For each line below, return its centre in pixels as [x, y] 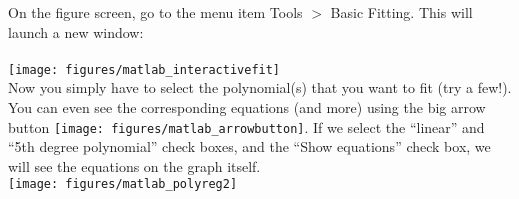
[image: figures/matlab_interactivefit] [144, 69]
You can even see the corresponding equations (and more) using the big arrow [247, 107]
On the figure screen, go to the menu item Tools [155, 12]
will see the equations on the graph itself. [134, 165]
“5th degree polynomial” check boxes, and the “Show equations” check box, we [249, 146]
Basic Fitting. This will [401, 12]
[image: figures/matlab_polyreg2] [123, 184]
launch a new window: [76, 31]
